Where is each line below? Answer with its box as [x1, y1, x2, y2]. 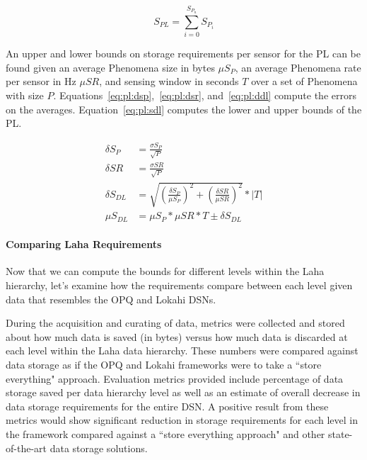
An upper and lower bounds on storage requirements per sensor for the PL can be [6, 46, 361, 61]
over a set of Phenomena [251, 74, 358, 89]
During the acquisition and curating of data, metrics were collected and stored [6, 315, 345, 330]
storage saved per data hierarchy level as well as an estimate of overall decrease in [6, 385, 361, 400]
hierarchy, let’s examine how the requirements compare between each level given [6, 277, 353, 292]
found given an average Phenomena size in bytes [6, 60, 215, 74]
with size [6, 88, 44, 103]
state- [327, 426, 353, 441]
